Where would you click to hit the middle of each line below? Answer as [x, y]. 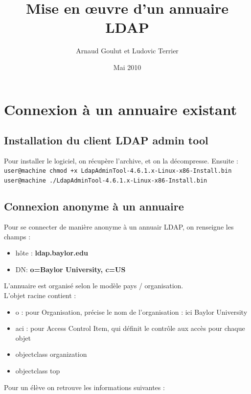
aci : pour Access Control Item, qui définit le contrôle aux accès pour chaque [130, 328]
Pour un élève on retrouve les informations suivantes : [84, 387]
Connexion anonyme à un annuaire [94, 206]
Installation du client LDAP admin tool [106, 140]
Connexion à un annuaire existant [121, 109]
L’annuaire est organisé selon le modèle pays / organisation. [94, 286]
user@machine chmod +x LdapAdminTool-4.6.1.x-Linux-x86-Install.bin [118, 171]
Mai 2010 [127, 67]
